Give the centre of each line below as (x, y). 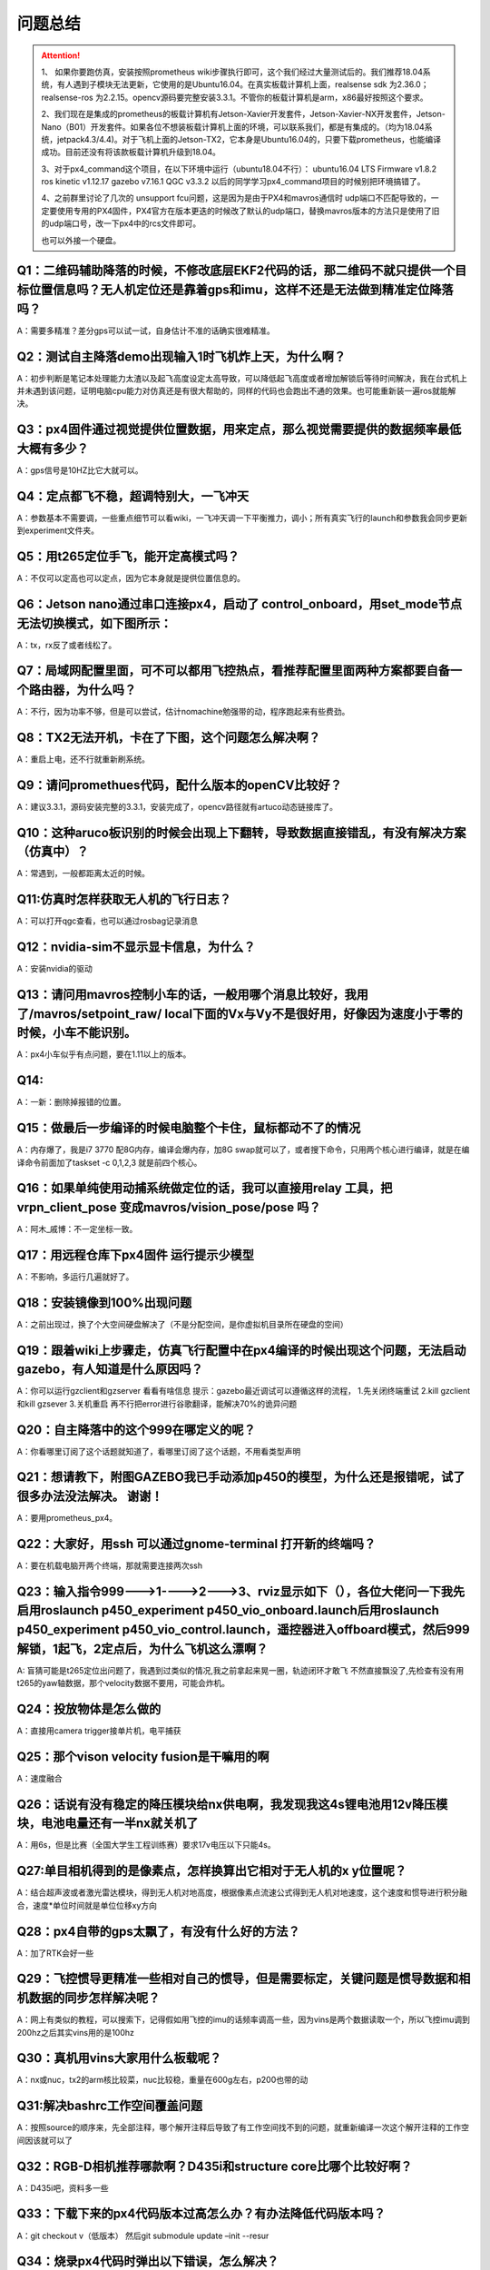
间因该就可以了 (44, 2140)
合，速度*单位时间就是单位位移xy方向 (87, 1905)
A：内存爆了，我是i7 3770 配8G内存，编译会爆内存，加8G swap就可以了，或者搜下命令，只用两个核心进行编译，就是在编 (243, 1150)
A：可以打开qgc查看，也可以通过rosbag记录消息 (108, 921)
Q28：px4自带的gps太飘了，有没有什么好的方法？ (158, 1931)
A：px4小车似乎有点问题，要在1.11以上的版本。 (104, 1054)
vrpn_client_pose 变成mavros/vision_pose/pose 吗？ (169, 1207)
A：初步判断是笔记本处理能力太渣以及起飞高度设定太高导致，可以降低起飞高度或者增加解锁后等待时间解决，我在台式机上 (242, 378)
